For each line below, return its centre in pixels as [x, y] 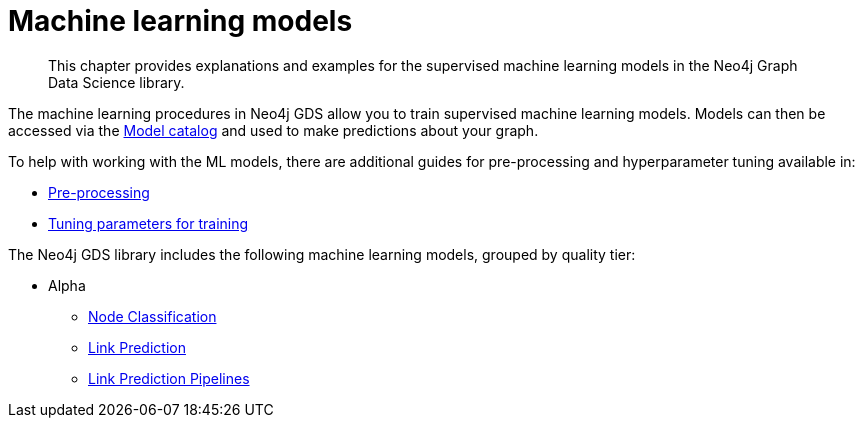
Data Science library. [116, 82]
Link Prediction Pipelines [169, 378]
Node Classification [152, 316]
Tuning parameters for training [148, 223]
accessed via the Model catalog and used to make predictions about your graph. [273, 130]
